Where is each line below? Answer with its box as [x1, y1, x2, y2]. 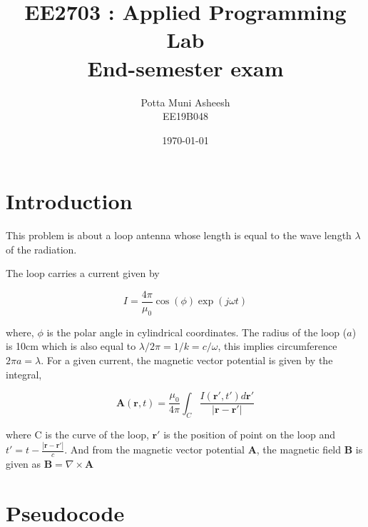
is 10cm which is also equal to [6, 338, 136, 353]
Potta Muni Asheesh [140, 94, 230, 109]
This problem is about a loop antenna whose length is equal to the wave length [6, 228, 352, 243]
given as [6, 456, 41, 471]
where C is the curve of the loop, [6, 426, 149, 441]
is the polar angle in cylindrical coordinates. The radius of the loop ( [46, 324, 347, 339]
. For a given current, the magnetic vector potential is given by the [41, 353, 333, 368]
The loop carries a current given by [6, 266, 160, 281]
